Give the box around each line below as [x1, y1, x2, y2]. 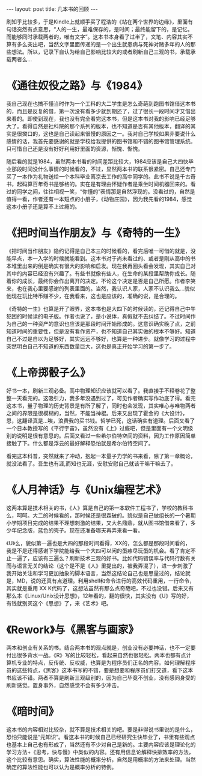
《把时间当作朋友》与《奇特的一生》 [6, 227, 186, 240]
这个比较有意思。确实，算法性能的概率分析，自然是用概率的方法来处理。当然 [6, 756, 196, 763]
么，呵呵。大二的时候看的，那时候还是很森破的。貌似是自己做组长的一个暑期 [6, 512, 196, 519]
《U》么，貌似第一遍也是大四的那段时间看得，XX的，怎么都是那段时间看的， [6, 539, 191, 546]
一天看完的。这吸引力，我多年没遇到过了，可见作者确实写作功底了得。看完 [11, 394, 196, 402]
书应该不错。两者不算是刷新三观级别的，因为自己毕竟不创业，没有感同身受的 [6, 674, 196, 681]
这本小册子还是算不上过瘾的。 [6, 203, 80, 210]
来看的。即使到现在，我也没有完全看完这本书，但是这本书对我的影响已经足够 [6, 115, 196, 122]
